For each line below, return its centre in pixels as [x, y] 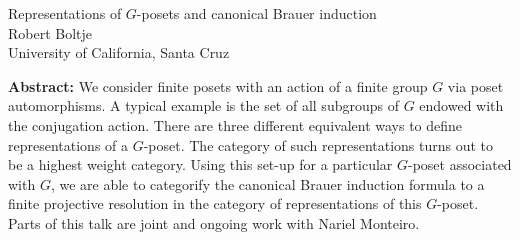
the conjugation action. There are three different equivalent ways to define [235, 124]
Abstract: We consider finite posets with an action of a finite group [218, 85]
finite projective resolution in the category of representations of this [215, 203]
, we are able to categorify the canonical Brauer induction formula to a [267, 183]
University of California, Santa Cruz [119, 52]
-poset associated [459, 164]
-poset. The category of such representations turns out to [318, 144]
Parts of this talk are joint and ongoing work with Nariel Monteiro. [214, 222]
